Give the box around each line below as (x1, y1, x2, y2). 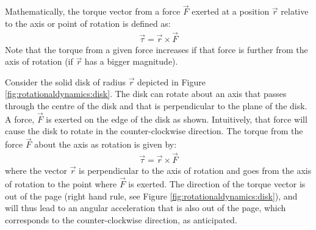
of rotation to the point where (5, 177, 117, 190)
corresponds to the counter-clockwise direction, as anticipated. (5, 213, 237, 226)
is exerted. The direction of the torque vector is (128, 177, 306, 190)
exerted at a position (192, 5, 270, 18)
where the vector (5, 164, 67, 177)
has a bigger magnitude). (84, 55, 178, 68)
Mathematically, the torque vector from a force (5, 5, 181, 18)
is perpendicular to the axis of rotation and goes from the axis (79, 164, 312, 177)
